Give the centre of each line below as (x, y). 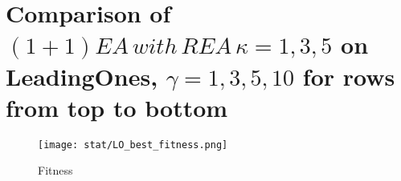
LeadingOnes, (82, 76)
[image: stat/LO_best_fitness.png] (133, 145)
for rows (349, 76)
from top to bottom (117, 107)
